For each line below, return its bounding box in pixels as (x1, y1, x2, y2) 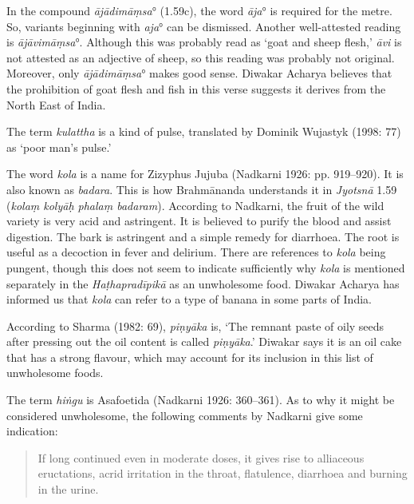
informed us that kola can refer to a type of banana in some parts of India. (6, 291, 372, 308)
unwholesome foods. (6, 364, 104, 381)
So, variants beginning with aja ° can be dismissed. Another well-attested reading (6, 18, 401, 34)
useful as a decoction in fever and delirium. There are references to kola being (6, 244, 386, 260)
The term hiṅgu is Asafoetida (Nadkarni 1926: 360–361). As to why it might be (6, 391, 395, 408)
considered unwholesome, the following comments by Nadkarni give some (6, 407, 363, 423)
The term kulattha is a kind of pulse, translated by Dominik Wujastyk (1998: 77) (6, 123, 401, 140)
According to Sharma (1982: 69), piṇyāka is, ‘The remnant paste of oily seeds (6, 317, 384, 334)
